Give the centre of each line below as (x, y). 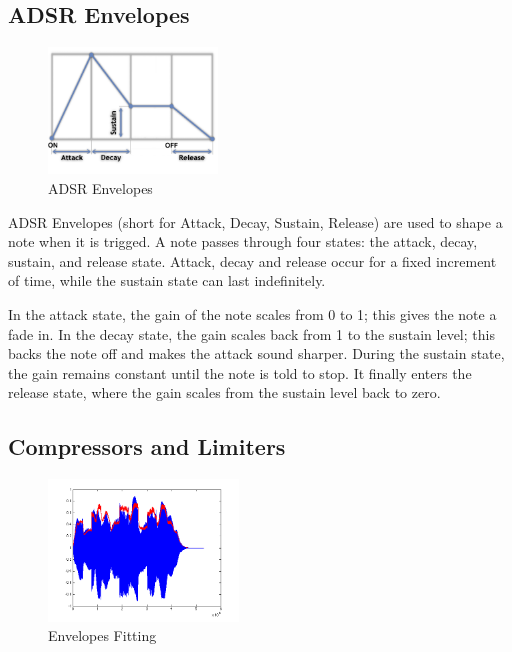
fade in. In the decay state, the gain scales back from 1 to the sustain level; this (251, 333)
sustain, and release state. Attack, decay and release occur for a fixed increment (252, 260)
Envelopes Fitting (102, 635)
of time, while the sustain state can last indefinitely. (167, 280)
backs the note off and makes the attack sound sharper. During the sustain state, (256, 353)
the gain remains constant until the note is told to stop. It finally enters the (240, 372)
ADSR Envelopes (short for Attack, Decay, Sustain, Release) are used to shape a (255, 221)
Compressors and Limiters (147, 446)
